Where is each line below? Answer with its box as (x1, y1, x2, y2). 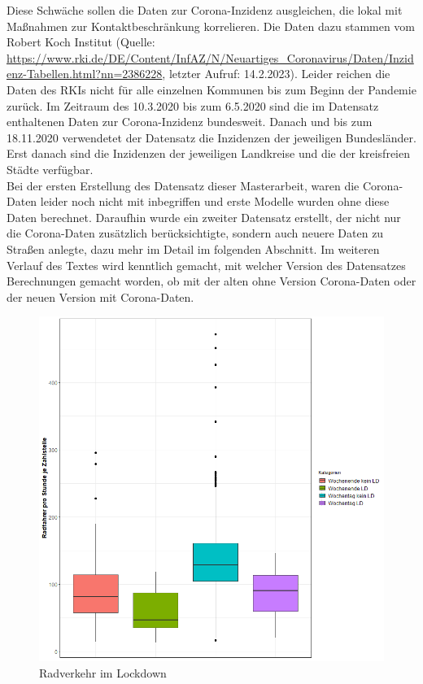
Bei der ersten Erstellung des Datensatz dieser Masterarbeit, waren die (7, 176, 360, 194)
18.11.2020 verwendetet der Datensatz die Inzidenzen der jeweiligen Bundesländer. (7, 129, 416, 146)
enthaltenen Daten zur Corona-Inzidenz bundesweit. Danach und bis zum (7, 113, 373, 130)
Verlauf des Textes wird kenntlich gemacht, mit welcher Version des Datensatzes (7, 256, 406, 273)
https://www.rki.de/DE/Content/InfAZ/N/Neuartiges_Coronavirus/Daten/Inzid (7, 49, 414, 66)
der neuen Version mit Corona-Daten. (7, 288, 194, 305)
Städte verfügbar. (7, 160, 94, 177)
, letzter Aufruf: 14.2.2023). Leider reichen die (162, 65, 390, 82)
